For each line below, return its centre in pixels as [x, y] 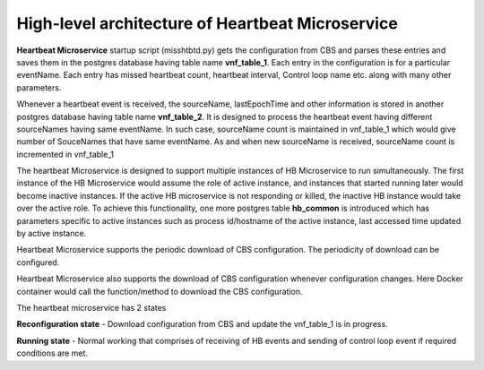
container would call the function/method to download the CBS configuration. [160, 291]
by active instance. [52, 234]
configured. [38, 262]
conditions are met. [52, 353]
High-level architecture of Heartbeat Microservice [207, 23]
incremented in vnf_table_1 [65, 154]
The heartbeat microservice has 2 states [91, 307]
